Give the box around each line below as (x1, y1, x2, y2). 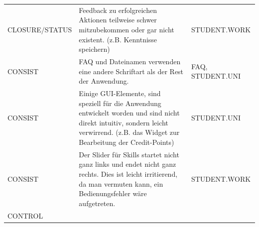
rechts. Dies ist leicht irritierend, (79, 169, 178, 179)
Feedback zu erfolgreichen (79, 4, 157, 15)
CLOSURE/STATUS (7, 24, 72, 34)
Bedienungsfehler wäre (79, 188, 147, 199)
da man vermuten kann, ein (79, 178, 163, 189)
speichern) (79, 44, 110, 54)
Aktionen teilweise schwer (79, 14, 157, 25)
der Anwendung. (79, 76, 129, 86)
